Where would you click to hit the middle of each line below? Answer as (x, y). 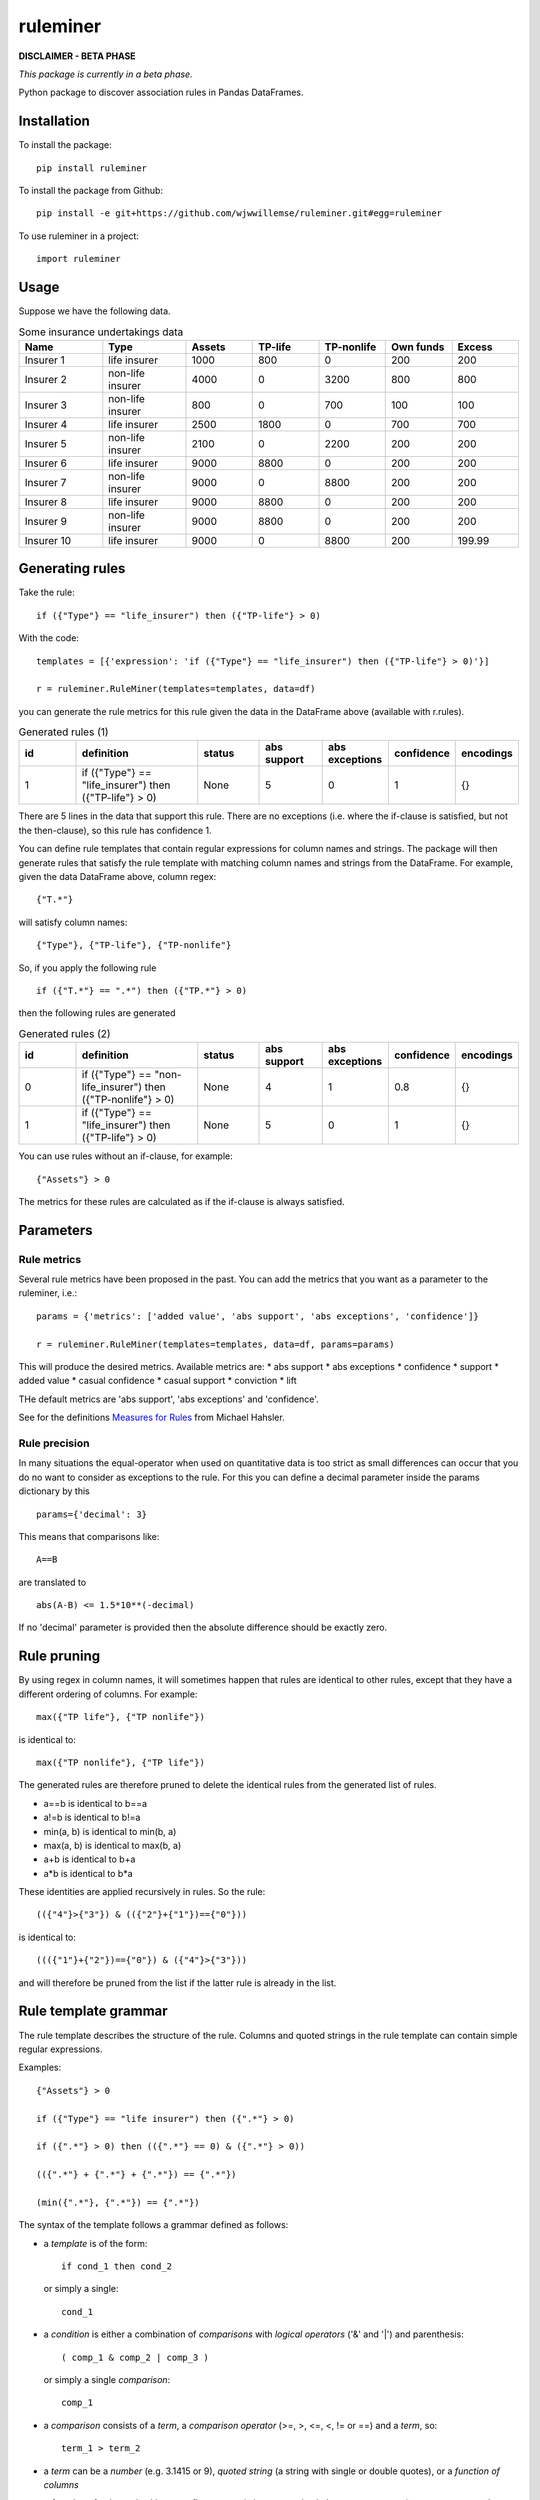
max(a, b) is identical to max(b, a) (112, 1845)
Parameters (55, 1230)
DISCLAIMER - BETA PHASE (77, 56)
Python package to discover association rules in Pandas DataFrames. (161, 92)
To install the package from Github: (91, 191)
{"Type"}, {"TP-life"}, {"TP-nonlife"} (134, 945)
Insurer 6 (45, 463)
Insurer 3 (45, 405)
